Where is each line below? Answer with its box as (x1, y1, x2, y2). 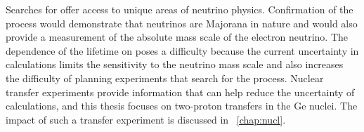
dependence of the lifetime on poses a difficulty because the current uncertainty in (6, 43, 359, 58)
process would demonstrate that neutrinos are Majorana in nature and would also (6, 15, 358, 30)
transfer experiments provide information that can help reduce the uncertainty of (6, 84, 355, 99)
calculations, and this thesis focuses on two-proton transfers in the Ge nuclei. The (6, 98, 358, 113)
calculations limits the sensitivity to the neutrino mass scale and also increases (6, 57, 344, 72)
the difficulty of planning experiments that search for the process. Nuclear (6, 70, 324, 85)
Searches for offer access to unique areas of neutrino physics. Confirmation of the (6, 2, 353, 16)
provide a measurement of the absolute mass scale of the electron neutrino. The (6, 29, 348, 44)
